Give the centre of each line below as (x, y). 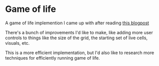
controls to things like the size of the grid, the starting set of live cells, (77, 38)
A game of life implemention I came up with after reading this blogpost (77, 23)
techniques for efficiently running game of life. (53, 58)
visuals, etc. (17, 43)
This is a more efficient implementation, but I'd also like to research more (80, 53)
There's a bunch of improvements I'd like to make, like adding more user (79, 32)
